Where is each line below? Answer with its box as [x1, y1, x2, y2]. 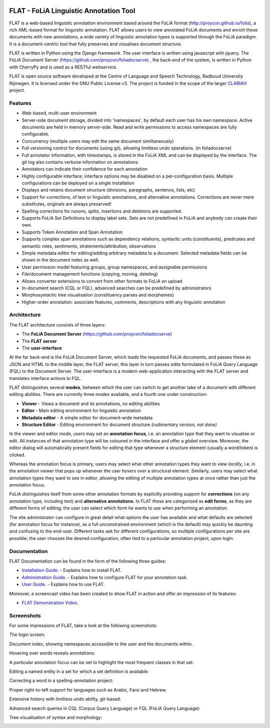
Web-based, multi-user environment [21, 110, 97, 116]
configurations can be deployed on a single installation [21, 180, 134, 186]
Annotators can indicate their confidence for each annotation [21, 166, 147, 172]
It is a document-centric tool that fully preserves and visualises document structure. [9, 40, 182, 47]
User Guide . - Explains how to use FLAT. [21, 581, 105, 587]
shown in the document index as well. [21, 257, 99, 263]
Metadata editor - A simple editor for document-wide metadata [21, 414, 153, 420]
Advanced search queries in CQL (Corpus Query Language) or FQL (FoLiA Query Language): [9, 705, 201, 711]
